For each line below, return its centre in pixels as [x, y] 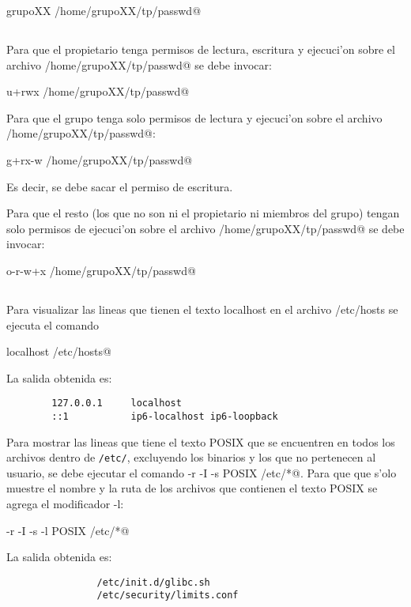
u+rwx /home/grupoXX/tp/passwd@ [98, 91]
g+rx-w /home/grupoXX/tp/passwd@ [100, 159]
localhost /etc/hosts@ [59, 351]
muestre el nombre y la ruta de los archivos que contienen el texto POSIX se [192, 488]
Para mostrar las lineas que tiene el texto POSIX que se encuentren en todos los [201, 441]
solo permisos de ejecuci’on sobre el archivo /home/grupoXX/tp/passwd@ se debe [205, 228]
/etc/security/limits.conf [168, 596]
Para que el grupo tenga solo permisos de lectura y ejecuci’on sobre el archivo [194, 117]
